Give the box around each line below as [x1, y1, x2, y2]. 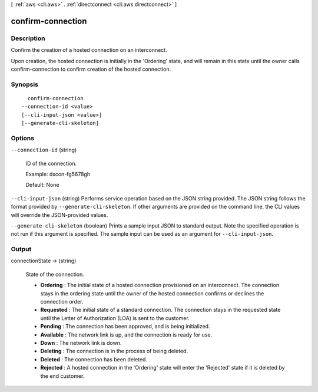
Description [11, 34, 45, 42]
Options [11, 134, 35, 142]
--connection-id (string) [11, 146, 77, 153]
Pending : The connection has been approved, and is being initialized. [40, 323, 210, 330]
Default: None [25, 182, 59, 189]
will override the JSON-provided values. [11, 211, 108, 218]
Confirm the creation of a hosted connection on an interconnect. [11, 47, 167, 54]
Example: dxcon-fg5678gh [25, 170, 91, 177]
